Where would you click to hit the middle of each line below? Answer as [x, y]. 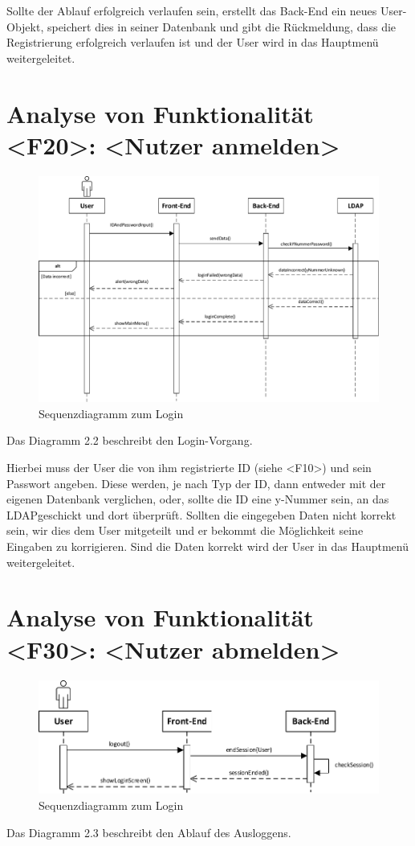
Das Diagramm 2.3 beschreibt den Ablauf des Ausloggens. [149, 832]
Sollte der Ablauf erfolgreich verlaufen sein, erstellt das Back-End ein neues [192, 10]
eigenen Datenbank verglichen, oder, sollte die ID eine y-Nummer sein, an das [198, 499]
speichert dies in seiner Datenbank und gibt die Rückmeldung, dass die [222, 26]
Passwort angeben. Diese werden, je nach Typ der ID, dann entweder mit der [196, 483]
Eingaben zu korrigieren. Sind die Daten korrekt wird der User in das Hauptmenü [208, 546]
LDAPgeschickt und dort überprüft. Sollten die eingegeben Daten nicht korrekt [201, 514]
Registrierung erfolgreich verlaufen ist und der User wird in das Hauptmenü [193, 42]
